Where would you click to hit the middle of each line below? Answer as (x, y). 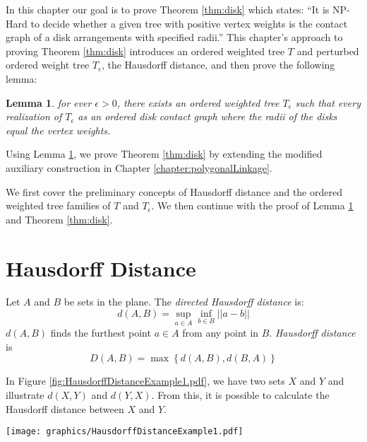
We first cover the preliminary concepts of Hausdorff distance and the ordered (174, 191)
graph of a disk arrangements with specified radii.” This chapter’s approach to (174, 37)
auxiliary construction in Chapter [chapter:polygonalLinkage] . (139, 167)
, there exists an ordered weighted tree (198, 102)
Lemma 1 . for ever (49, 102)
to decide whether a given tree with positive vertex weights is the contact (189, 23)
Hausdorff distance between (65, 408)
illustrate (25, 395)
